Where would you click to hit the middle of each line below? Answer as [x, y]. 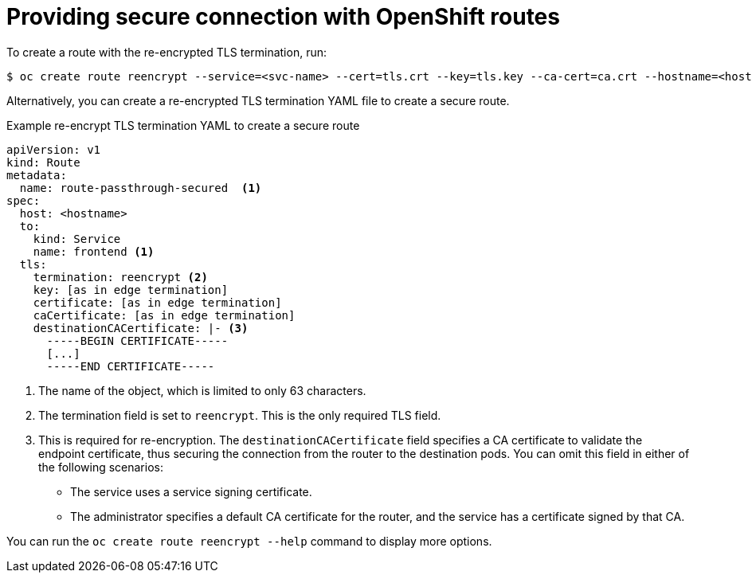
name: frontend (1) [94, 251]
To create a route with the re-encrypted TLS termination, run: [167, 52]
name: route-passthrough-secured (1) [141, 188]
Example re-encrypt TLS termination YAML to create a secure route [183, 125]
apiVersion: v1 [54, 149]
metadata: [37, 175]
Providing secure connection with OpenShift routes [283, 17]
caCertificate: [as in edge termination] [164, 315]
